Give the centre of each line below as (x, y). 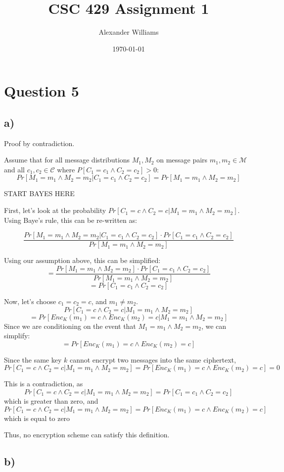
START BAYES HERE (39, 193)
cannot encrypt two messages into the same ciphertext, (153, 359)
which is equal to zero (37, 418)
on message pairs (182, 160)
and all (15, 169)
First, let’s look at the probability (55, 210)
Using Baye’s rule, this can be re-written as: (71, 220)
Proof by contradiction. (39, 143)
